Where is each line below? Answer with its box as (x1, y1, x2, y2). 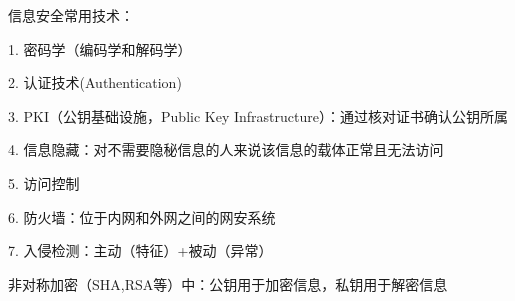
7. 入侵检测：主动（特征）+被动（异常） (8, 240, 273, 261)
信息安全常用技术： (8, 5, 134, 25)
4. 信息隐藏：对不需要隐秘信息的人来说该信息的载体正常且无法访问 (8, 139, 444, 160)
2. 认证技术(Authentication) (8, 72, 182, 93)
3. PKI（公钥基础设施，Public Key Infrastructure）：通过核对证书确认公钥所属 (8, 105, 508, 126)
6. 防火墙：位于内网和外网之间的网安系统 (8, 206, 276, 227)
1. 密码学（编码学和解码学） (8, 38, 192, 59)
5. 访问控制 (8, 172, 80, 193)
